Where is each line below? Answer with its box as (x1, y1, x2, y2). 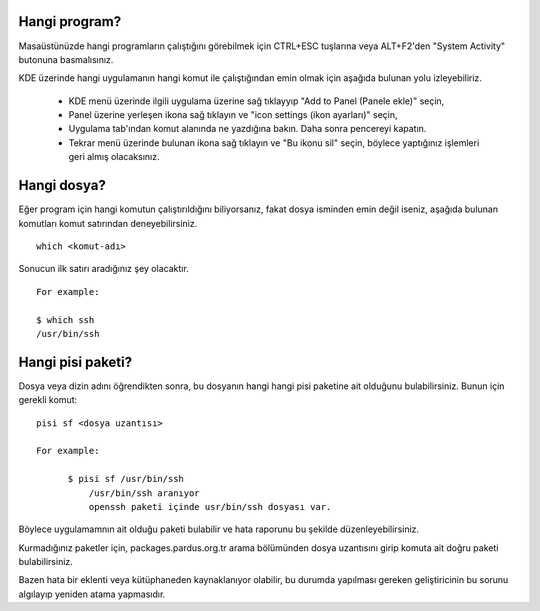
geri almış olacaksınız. (68, 151, 160, 163)
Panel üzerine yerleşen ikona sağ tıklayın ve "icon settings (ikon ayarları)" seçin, (68, 109, 399, 121)
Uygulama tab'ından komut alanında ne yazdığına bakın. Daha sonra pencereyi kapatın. (68, 123, 427, 135)
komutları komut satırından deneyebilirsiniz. (18, 217, 198, 229)
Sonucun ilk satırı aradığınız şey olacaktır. (18, 263, 189, 275)
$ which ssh (36, 314, 95, 325)
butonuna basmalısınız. (18, 53, 114, 65)
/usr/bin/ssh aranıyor (88, 487, 200, 499)
